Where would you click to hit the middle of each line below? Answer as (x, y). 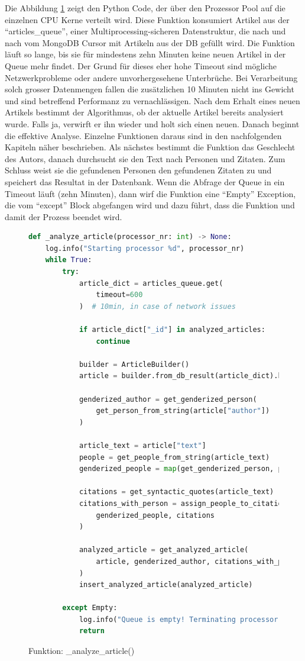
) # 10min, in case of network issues (157, 306)
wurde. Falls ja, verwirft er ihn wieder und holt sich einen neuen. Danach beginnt (152, 123)
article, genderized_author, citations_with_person (200, 561)
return (92, 631)
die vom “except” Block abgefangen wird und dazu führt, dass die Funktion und (150, 205)
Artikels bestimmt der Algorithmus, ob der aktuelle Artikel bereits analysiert (144, 112)
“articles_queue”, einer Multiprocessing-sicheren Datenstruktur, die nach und (145, 31)
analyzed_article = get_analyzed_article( (164, 550)
